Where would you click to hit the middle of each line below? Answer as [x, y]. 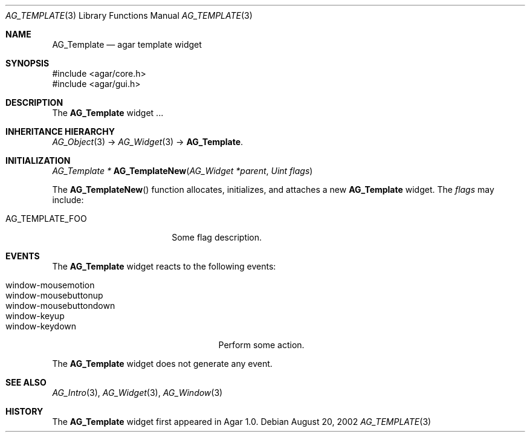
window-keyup [35, 316]
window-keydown [41, 326]
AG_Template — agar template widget [127, 44]
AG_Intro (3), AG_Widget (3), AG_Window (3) [137, 393]
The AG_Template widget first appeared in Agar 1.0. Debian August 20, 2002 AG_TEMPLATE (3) [242, 422]
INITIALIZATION [38, 160]
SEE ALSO [26, 382]
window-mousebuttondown [60, 306]
